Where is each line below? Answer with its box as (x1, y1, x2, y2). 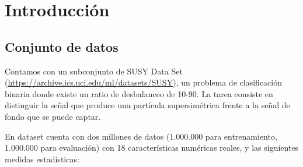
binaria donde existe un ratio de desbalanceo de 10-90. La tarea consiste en (5, 87, 273, 100)
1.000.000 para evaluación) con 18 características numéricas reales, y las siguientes (5, 141, 299, 154)
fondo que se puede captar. (5, 110, 101, 122)
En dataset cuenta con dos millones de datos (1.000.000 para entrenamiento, (5, 130, 277, 142)
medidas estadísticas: (5, 152, 79, 165)
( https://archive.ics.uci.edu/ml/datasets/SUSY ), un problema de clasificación (5, 76, 282, 88)
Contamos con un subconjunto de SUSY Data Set (5, 65, 183, 77)
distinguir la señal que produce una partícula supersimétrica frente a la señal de (5, 99, 290, 111)
